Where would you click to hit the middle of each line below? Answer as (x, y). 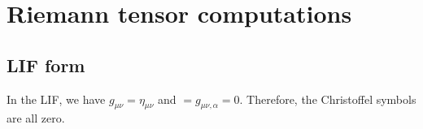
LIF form (46, 64)
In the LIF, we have (56, 99)
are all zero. (36, 118)
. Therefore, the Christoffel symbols (328, 99)
